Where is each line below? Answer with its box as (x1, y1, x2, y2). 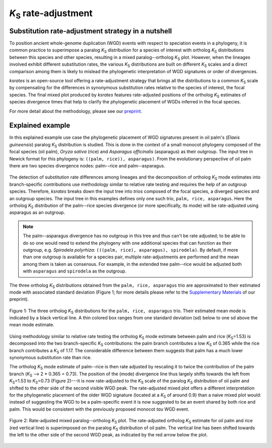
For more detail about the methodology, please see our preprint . (9, 108, 143, 114)
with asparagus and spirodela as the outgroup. (23, 268, 127, 274)
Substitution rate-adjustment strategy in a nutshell (9, 27, 172, 35)
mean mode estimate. (9, 322, 55, 328)
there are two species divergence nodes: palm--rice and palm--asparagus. (9, 163, 166, 169)
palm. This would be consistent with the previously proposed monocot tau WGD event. (9, 406, 189, 412)
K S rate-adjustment (9, 8, 93, 21)
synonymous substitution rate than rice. (9, 355, 92, 361)
